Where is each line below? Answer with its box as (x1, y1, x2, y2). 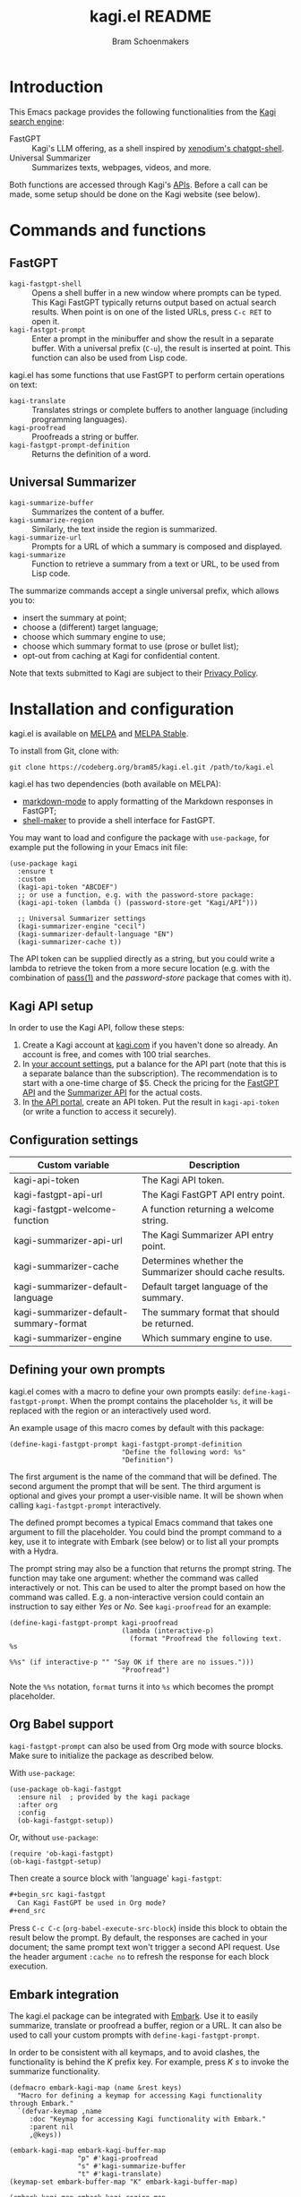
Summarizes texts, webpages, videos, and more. (31, 161, 212, 172)
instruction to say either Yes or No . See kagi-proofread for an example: (9, 1601, 271, 1612)
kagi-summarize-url (9, 533, 82, 542)
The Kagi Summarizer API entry (142, 1229, 274, 1242)
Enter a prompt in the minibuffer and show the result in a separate (31, 333, 275, 344)
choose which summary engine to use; (21, 631, 166, 642)
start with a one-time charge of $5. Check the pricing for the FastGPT (21, 1078, 279, 1089)
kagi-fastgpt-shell (9, 280, 82, 289)
